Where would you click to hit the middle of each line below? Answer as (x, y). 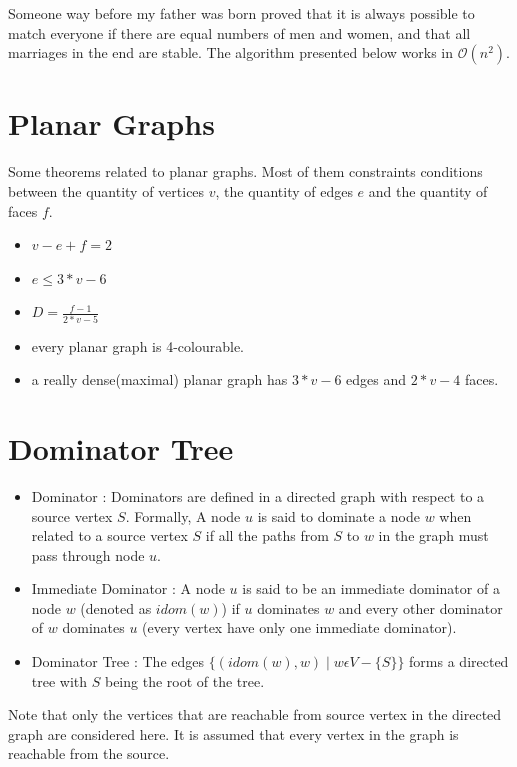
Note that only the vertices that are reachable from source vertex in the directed (255, 714)
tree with (59, 680)
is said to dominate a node (338, 515)
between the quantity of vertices (106, 190)
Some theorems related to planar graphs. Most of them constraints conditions (245, 171)
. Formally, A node (183, 515)
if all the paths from (267, 535)
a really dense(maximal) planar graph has (159, 379)
